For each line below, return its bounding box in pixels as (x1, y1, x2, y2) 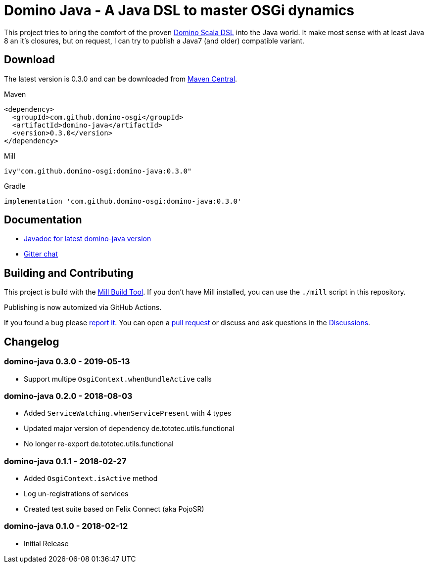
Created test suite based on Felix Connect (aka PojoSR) (24, 505, 204, 513)
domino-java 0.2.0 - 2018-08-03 (4, 391, 133, 401)
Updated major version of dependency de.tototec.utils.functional (24, 424, 235, 433)
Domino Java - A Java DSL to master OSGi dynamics (4, 2, 355, 19)
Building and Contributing (4, 266, 134, 279)
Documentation (4, 214, 82, 226)
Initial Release (24, 539, 69, 548)
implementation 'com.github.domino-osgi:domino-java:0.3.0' (4, 197, 242, 205)
